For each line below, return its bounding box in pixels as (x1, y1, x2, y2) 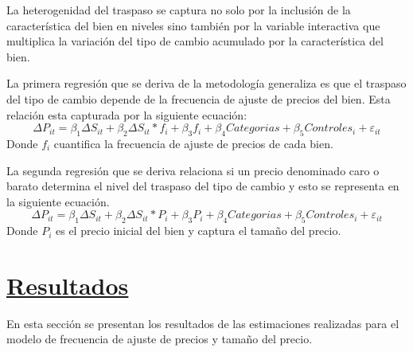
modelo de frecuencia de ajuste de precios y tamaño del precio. (6, 330, 313, 347)
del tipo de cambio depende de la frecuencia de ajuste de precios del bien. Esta (6, 90, 391, 107)
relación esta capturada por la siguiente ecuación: (6, 106, 247, 123)
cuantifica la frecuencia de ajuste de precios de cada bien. (53, 135, 333, 151)
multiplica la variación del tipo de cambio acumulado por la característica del (6, 33, 384, 49)
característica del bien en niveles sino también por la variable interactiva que (6, 17, 380, 33)
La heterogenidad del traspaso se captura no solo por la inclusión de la (6, 2, 351, 18)
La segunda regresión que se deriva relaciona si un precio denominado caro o (6, 162, 380, 178)
